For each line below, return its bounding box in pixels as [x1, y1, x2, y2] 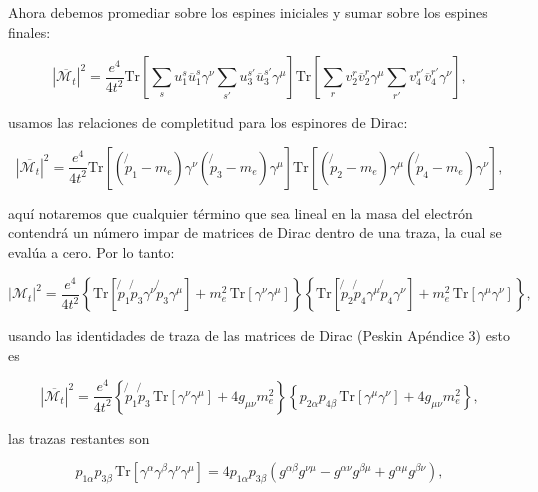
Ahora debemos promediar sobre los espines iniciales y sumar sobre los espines [8, 2, 488, 22]
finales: [8, 21, 51, 42]
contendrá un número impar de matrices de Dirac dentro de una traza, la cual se [8, 222, 502, 243]
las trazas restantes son [8, 427, 150, 448]
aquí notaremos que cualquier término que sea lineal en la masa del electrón [8, 202, 473, 223]
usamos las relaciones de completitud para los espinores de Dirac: [8, 112, 408, 133]
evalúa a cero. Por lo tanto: [8, 241, 175, 262]
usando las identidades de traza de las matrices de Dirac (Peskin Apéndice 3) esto [8, 325, 510, 346]
